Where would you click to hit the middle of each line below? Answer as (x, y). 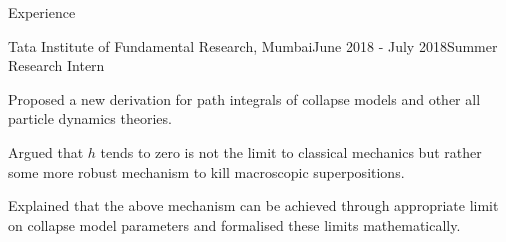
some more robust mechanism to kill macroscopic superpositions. (206, 171)
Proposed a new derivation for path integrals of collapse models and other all (244, 98)
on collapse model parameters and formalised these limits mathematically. (234, 224)
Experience (42, 12)
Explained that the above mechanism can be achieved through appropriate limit (253, 205)
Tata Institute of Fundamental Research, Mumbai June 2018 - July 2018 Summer (253, 45)
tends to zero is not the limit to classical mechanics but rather (291, 151)
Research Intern (56, 65)
